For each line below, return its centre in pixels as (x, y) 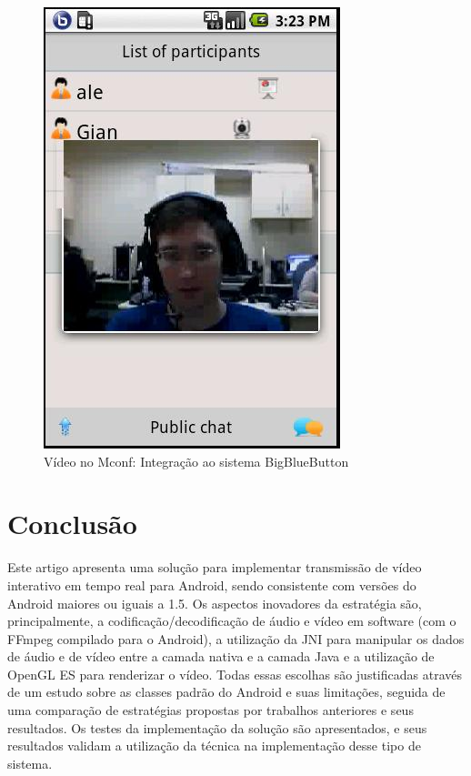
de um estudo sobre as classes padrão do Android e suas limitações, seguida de (226, 692)
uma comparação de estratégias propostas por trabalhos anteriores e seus (210, 710)
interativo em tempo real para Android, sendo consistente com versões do (212, 585)
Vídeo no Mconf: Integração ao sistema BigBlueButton (196, 461)
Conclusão (72, 524)
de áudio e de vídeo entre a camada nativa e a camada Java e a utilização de (221, 656)
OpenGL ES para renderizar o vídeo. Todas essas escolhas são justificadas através (235, 674)
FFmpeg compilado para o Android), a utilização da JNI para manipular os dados (236, 638)
